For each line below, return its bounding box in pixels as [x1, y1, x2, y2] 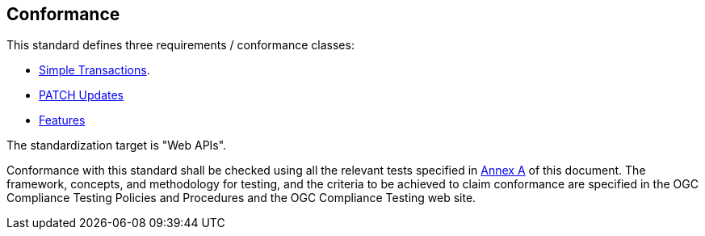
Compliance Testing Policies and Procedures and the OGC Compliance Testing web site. [6, 191, 476, 205]
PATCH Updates [39, 88, 124, 103]
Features [39, 113, 86, 128]
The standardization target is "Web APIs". [6, 138, 227, 153]
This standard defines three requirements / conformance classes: [6, 38, 355, 53]
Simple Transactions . [39, 63, 150, 78]
